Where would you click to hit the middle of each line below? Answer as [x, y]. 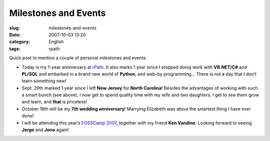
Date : [15, 34]
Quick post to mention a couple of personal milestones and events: [78, 58]
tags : [15, 49]
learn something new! [44, 81]
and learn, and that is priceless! [54, 102]
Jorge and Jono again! [45, 130]
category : [20, 42]
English [56, 42]
